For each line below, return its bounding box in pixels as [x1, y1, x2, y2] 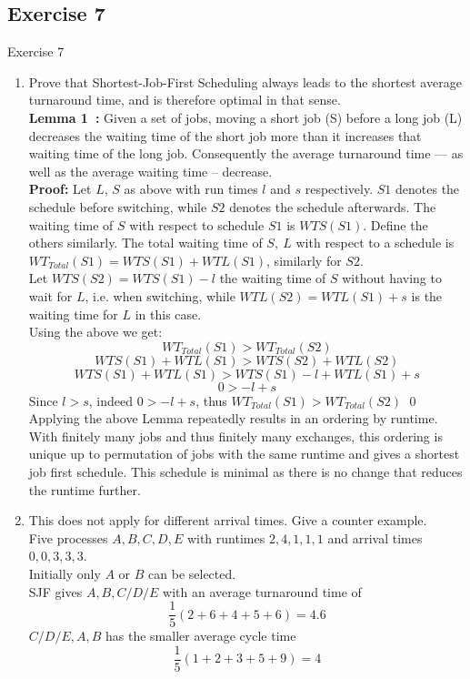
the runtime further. [28, 480, 141, 499]
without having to [342, 269, 442, 288]
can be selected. [148, 564, 236, 583]
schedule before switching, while [28, 197, 207, 216]
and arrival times [327, 528, 423, 547]
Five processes [28, 528, 108, 547]
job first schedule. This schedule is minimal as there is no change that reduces [28, 462, 463, 481]
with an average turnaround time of [163, 582, 362, 601]
